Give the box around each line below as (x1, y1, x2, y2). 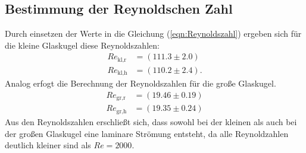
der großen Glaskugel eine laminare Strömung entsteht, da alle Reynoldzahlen (5, 127, 289, 139)
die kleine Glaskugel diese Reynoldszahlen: (5, 39, 160, 51)
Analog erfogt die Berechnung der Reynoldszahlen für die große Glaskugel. (5, 77, 276, 90)
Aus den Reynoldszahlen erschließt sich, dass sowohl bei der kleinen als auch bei (5, 115, 297, 128)
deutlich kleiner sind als (5, 139, 91, 151)
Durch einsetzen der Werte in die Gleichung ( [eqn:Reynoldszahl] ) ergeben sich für (5, 27, 302, 40)
